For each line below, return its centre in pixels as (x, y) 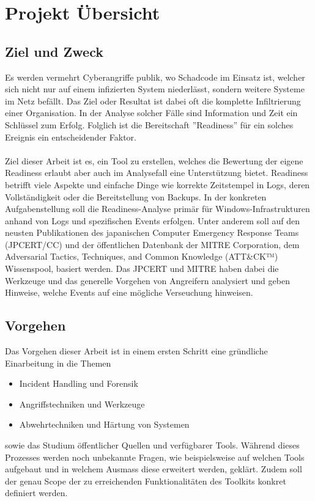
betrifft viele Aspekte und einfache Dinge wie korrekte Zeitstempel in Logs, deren (157, 184)
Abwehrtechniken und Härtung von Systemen (104, 424)
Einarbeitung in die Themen (58, 363)
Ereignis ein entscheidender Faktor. (71, 137)
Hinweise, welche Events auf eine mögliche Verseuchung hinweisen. (129, 292)
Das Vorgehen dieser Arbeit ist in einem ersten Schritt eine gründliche (136, 351)
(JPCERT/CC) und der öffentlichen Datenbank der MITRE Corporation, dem (152, 244)
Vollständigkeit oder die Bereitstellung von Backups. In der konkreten (136, 196)
